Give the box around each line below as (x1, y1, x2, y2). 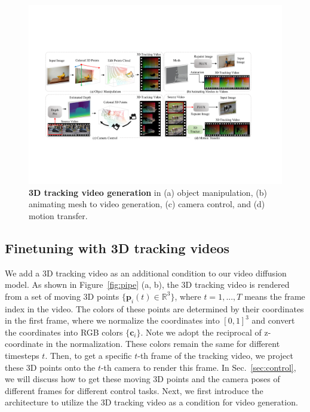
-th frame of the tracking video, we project (137, 349, 293, 361)
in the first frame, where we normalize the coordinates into (5, 314, 220, 327)
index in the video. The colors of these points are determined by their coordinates (5, 302, 304, 315)
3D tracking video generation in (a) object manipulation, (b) (29, 186, 267, 198)
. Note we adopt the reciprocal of (140, 325, 262, 338)
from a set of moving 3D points (5, 290, 119, 302)
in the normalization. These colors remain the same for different (45, 337, 280, 350)
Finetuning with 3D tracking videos (5, 238, 230, 257)
